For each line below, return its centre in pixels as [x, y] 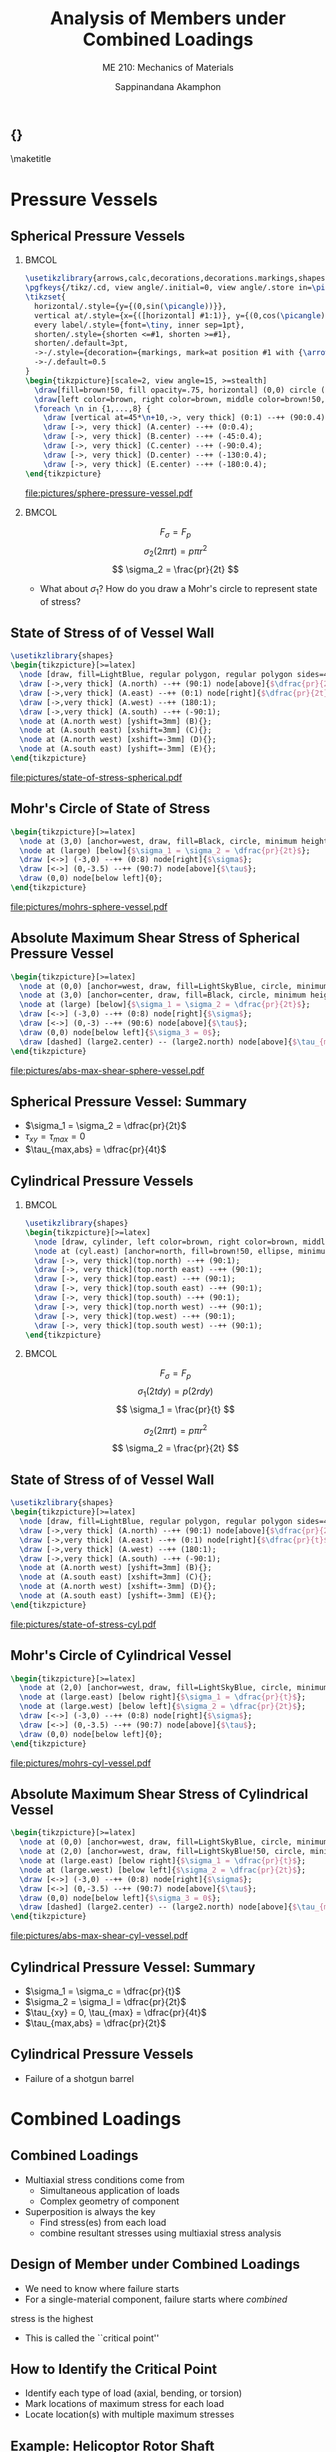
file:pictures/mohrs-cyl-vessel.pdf [81, 1763]
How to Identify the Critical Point [114, 2368]
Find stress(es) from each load [103, 2222]
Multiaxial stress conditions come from [104, 2179]
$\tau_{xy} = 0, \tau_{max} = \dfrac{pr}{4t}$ [115, 2012]
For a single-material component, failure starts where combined [156, 2299]
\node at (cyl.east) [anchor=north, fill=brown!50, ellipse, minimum [182, 1251]
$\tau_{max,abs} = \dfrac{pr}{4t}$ [95, 1149]
